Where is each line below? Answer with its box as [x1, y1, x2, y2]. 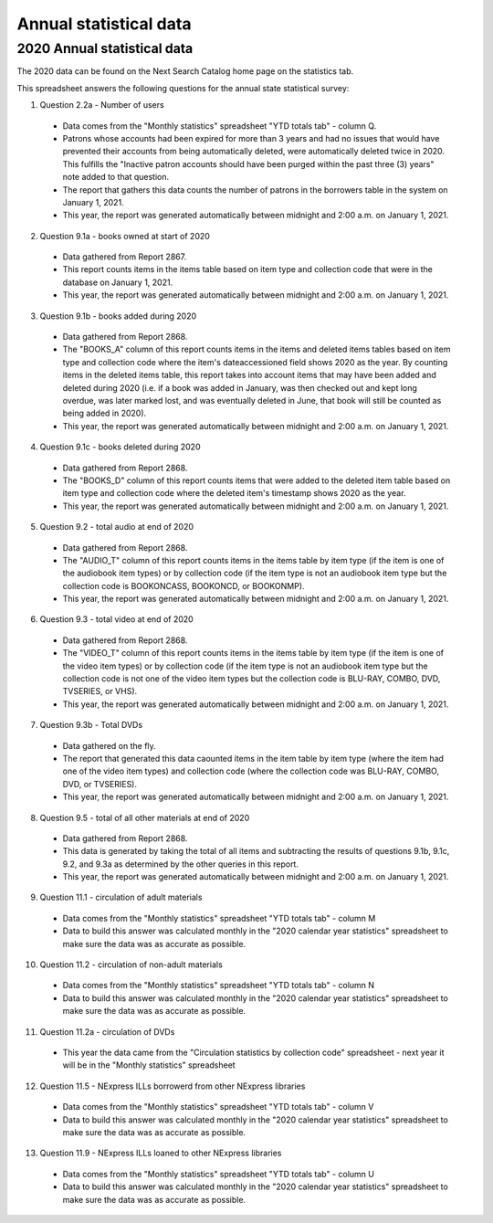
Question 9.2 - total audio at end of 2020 [39, 522, 194, 532]
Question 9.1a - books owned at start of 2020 [39, 230, 210, 241]
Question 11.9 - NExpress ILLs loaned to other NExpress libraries [39, 1147, 282, 1159]
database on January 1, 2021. [62, 277, 173, 288]
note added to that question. [62, 172, 169, 183]
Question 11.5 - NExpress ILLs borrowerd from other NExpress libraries [39, 1081, 306, 1091]
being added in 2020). [62, 407, 147, 419]
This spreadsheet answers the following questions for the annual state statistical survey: [16, 82, 350, 93]
